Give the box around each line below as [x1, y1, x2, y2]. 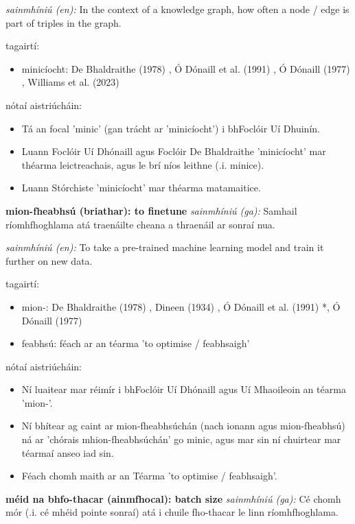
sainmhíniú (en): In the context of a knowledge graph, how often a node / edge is [5, 2, 350, 16]
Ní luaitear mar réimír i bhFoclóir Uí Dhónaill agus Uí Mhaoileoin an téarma [21, 382, 346, 396]
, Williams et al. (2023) [21, 75, 119, 89]
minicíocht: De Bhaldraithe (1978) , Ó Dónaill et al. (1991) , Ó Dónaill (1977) [21, 61, 350, 75]
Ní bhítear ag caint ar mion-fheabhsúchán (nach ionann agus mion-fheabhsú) [21, 418, 345, 433]
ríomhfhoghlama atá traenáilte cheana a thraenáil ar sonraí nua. [5, 217, 275, 231]
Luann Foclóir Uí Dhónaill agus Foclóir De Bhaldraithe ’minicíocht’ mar [21, 144, 326, 158]
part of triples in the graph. [5, 15, 122, 29]
